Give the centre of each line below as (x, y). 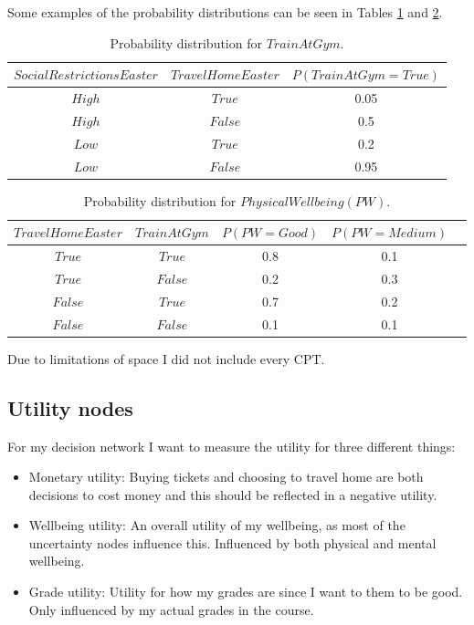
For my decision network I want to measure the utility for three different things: (232, 446)
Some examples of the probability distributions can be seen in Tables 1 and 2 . (225, 12)
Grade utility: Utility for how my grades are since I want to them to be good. (246, 592)
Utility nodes (70, 407)
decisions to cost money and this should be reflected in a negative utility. (233, 494)
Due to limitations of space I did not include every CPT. (166, 358)
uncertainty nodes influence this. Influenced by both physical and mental (232, 542)
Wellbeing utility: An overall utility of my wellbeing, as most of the (217, 525)
